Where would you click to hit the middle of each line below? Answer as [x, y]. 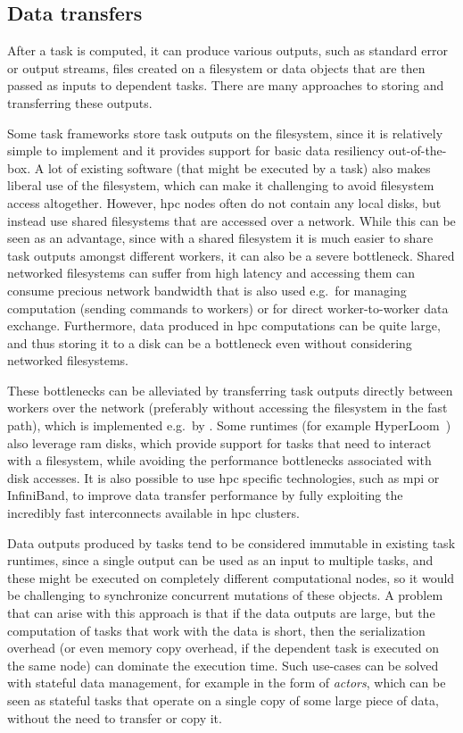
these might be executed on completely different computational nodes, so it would [231, 577]
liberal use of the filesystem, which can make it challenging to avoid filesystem [221, 185]
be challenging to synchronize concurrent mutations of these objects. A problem [225, 595]
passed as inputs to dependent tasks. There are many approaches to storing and [226, 85]
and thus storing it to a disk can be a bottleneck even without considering [210, 342]
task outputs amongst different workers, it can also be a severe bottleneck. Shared [231, 255]
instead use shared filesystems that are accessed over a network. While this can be [231, 220]
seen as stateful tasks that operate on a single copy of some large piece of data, [223, 700]
